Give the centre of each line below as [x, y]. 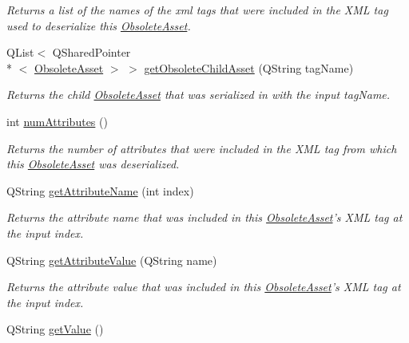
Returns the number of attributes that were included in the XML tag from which [202, 148]
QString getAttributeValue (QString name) [112, 260]
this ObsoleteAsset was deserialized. [93, 164]
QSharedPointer [91, 52]
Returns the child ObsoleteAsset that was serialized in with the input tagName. [199, 95]
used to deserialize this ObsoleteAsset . [99, 25]
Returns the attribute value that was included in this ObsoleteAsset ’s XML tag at [204, 287]
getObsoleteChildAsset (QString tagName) [249, 67]
